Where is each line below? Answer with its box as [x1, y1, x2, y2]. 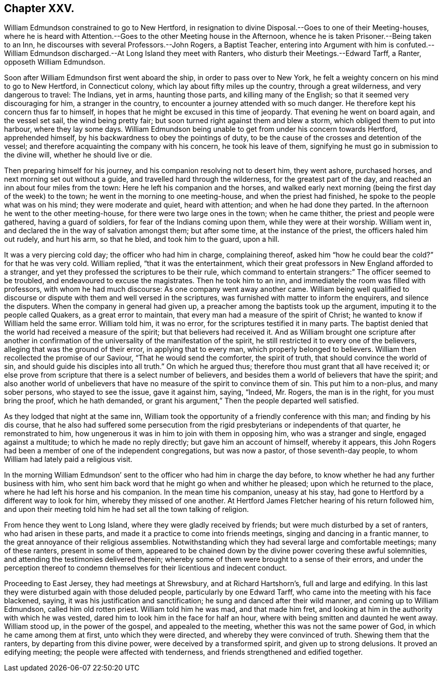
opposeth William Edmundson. [4, 58, 106, 67]
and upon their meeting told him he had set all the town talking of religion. [4, 505, 249, 514]
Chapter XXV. [4, 2, 75, 15]
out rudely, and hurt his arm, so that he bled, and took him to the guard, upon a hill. [4, 235, 280, 244]
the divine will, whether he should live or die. [4, 150, 153, 160]
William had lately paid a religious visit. [4, 455, 133, 464]
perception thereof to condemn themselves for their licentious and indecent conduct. [4, 563, 287, 573]
